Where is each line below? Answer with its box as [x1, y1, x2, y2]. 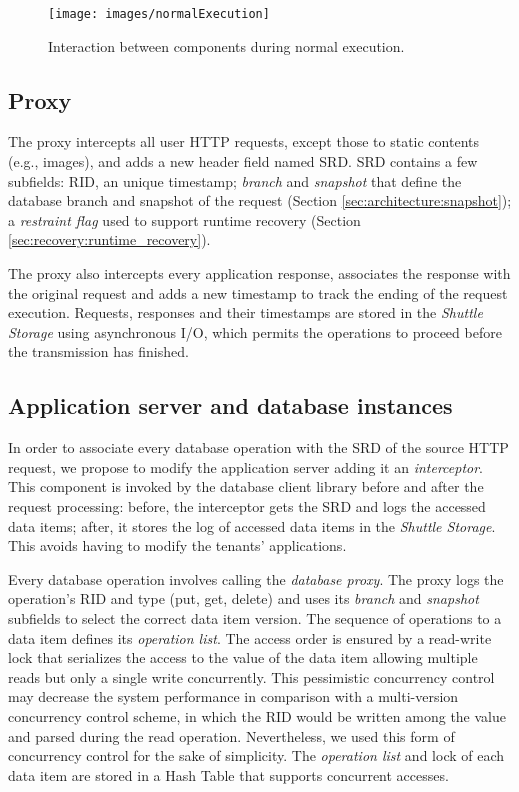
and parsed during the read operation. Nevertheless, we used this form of [8, 725, 455, 746]
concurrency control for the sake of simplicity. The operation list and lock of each [8, 745, 505, 766]
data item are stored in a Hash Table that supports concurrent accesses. [8, 764, 449, 785]
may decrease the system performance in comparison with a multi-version [8, 686, 459, 707]
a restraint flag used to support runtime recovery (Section [8, 209, 361, 230]
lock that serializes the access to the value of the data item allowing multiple [8, 647, 478, 668]
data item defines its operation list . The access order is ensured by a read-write [8, 627, 492, 648]
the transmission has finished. [8, 341, 189, 362]
